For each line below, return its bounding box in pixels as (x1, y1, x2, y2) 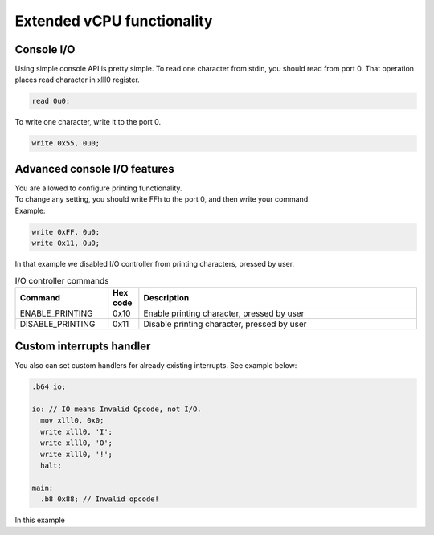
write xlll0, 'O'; (40, 439, 113, 447)
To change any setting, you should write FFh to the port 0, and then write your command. (14, 194, 310, 204)
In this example (14, 515, 66, 525)
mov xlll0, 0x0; (40, 416, 104, 425)
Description (143, 292, 190, 303)
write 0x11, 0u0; (31, 239, 100, 248)
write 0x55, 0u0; (31, 139, 100, 148)
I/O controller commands (14, 275, 109, 286)
